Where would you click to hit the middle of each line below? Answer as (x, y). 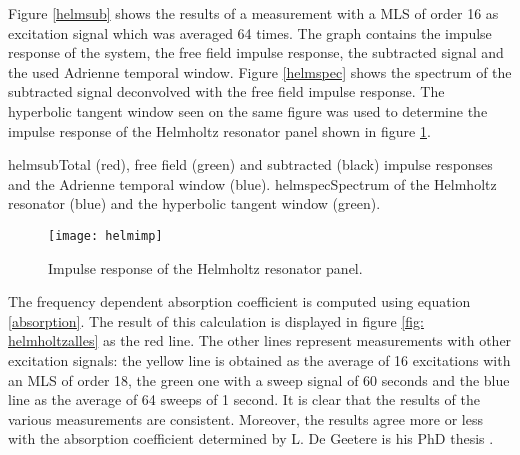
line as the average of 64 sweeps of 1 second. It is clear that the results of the (244, 399)
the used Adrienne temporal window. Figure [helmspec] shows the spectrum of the (260, 71)
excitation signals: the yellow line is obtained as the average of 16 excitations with (259, 359)
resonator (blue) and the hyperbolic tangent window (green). (194, 203)
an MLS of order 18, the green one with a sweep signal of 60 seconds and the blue (259, 379)
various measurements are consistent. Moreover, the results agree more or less (246, 418)
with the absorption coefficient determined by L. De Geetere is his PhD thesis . (251, 438)
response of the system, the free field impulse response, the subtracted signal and (256, 52)
